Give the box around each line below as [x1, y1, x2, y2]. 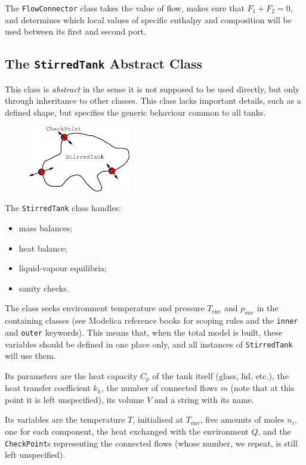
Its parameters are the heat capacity [5, 369, 138, 382]
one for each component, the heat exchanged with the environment [5, 424, 249, 437]
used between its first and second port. [5, 25, 146, 38]
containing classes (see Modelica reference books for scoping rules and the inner [5, 314, 298, 327]
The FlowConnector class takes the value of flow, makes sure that [5, 2, 245, 14]
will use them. [5, 349, 56, 362]
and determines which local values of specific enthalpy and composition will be [5, 13, 292, 26]
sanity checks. [18, 281, 69, 294]
